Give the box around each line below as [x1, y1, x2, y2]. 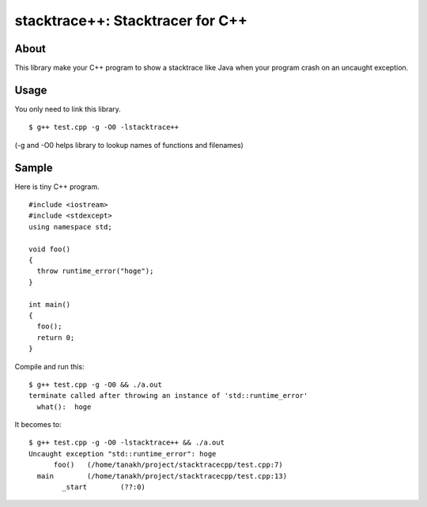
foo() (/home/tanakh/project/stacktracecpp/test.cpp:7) [53, 460, 284, 470]
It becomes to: [14, 420, 62, 429]
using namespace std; [28, 222, 112, 231]
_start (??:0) [62, 482, 146, 492]
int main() [28, 300, 71, 308]
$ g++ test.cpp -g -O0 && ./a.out [28, 380, 162, 389]
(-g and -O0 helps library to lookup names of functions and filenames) [14, 140, 244, 149]
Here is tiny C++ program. [14, 182, 100, 191]
